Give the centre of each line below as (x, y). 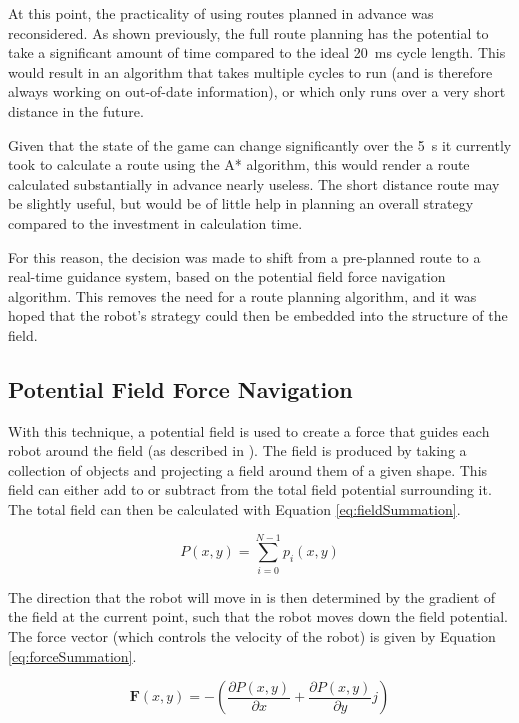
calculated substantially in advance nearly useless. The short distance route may (254, 183)
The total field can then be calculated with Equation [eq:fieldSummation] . (234, 509)
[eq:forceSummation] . (72, 655)
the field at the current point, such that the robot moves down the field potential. (258, 616)
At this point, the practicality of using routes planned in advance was (221, 13)
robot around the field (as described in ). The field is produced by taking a (237, 450)
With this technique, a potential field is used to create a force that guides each (249, 430)
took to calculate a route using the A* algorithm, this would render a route (239, 164)
